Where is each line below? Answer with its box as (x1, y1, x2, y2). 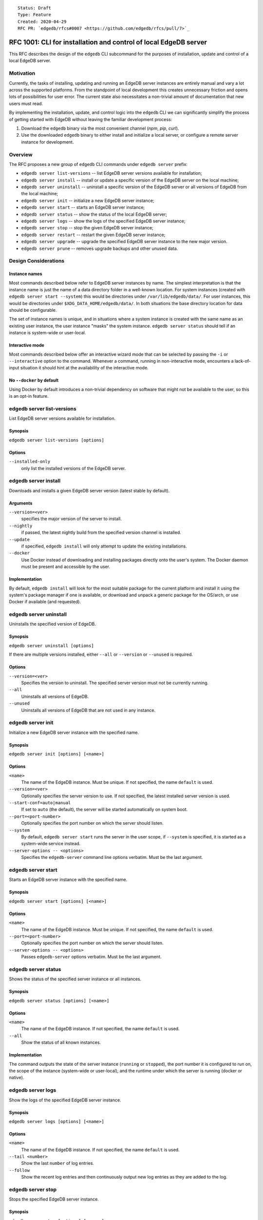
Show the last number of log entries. (21, 1160, 94, 1166)
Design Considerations (9, 258, 65, 264)
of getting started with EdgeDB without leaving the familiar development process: (9, 116, 172, 122)
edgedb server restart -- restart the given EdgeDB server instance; (21, 232, 166, 238)
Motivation (9, 70, 36, 77)
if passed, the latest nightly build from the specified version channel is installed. (21, 529, 181, 535)
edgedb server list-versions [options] (9, 437, 104, 443)
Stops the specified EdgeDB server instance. (9, 1196, 99, 1202)
